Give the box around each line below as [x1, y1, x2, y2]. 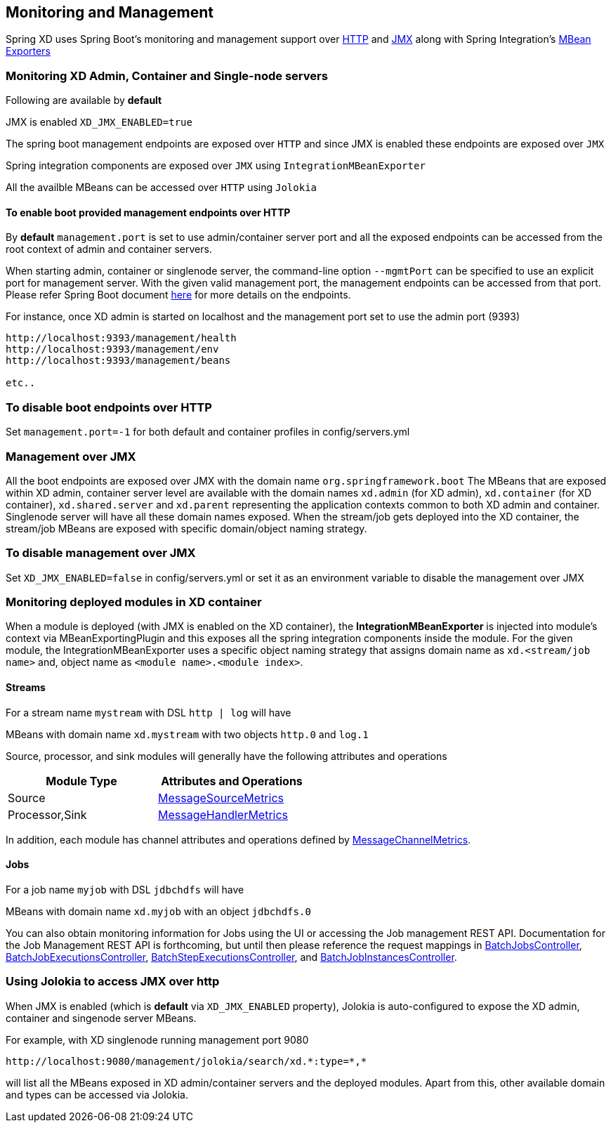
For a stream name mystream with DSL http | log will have [6, 706, 291, 719]
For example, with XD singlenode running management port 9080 [6, 1033, 309, 1046]
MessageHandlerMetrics [158, 807, 289, 822]
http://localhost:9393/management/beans [6, 355, 231, 367]
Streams [6, 681, 46, 693]
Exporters [6, 45, 51, 58]
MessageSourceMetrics [158, 790, 284, 805]
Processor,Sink [8, 807, 87, 822]
